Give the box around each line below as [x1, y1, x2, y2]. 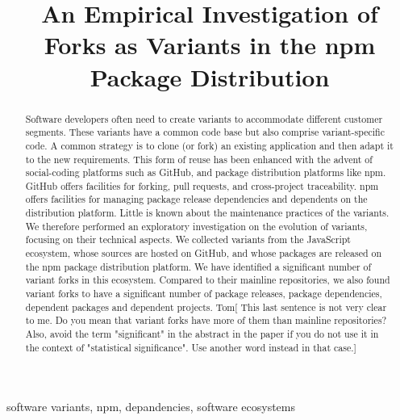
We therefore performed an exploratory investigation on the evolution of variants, [25, 219, 368, 233]
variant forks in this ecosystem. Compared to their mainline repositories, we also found [25, 273, 390, 287]
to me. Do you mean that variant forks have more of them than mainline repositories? [25, 313, 387, 327]
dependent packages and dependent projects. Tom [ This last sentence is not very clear [25, 300, 387, 313]
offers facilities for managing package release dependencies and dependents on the [25, 192, 368, 206]
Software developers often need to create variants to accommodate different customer [25, 111, 383, 125]
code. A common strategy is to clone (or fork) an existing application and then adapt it [25, 138, 394, 152]
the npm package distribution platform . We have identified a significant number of [25, 259, 372, 273]
